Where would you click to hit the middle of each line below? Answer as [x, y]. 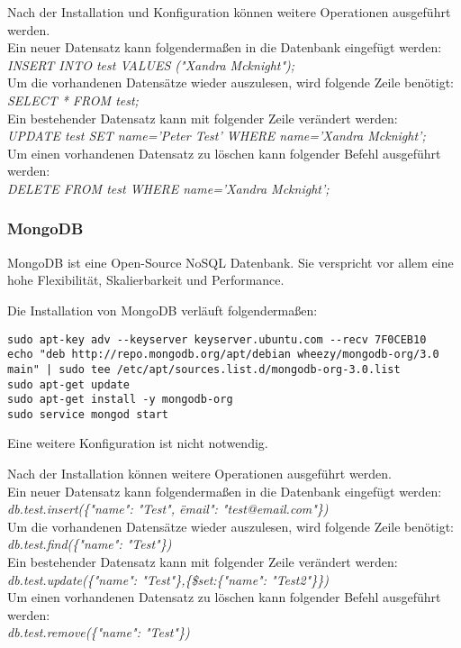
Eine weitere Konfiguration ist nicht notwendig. [138, 443]
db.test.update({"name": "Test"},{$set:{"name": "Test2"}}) [168, 579]
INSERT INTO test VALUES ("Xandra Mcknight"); [151, 64]
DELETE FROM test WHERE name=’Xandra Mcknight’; [168, 188]
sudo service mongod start [88, 414]
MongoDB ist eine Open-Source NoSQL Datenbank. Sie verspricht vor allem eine [230, 262]
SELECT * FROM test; [73, 100]
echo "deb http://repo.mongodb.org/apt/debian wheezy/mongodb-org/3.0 [223, 355]
